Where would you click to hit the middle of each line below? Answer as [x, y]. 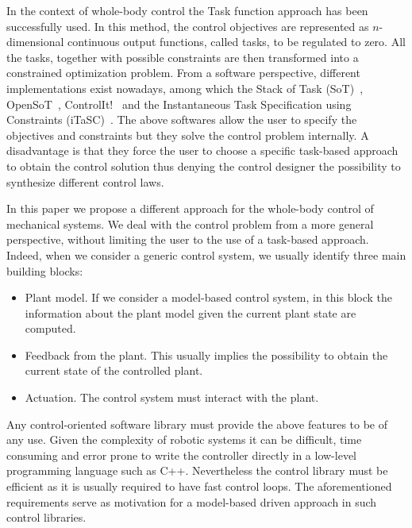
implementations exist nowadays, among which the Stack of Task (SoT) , [185, 88]
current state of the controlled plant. [114, 370]
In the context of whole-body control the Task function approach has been [187, 10]
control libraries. [46, 517]
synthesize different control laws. [85, 181]
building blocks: [45, 270]
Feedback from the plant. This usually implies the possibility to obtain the [206, 355]
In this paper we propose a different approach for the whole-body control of [190, 208]
